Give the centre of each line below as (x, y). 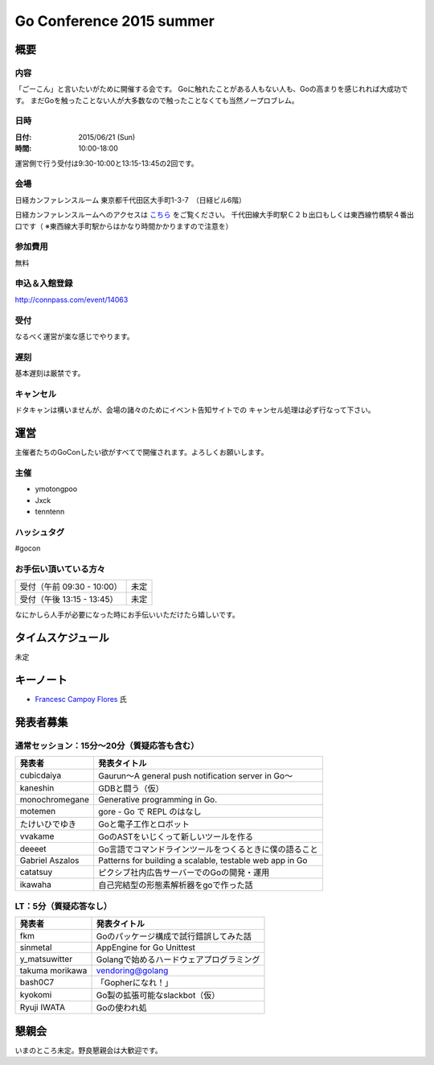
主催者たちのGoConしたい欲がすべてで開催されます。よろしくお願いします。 (141, 452)
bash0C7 (37, 982)
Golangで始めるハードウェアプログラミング (178, 960)
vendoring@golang (132, 971)
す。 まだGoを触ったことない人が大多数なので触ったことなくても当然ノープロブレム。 (157, 100)
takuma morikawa (53, 971)
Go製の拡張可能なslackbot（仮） (158, 996)
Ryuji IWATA (43, 1008)
